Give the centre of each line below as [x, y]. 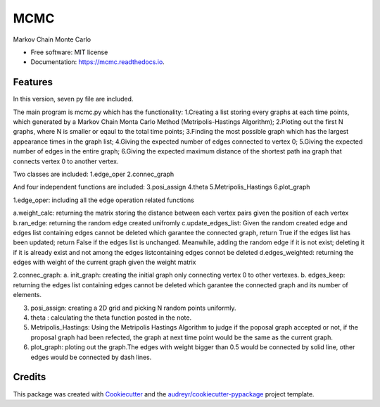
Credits [30, 377]
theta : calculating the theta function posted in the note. [111, 318]
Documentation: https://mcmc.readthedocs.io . [97, 62]
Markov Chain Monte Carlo [52, 39]
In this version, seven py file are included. [73, 99]
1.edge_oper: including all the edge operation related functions [104, 200]
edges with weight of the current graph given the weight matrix [104, 262]
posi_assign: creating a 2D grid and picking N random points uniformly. [133, 308]
